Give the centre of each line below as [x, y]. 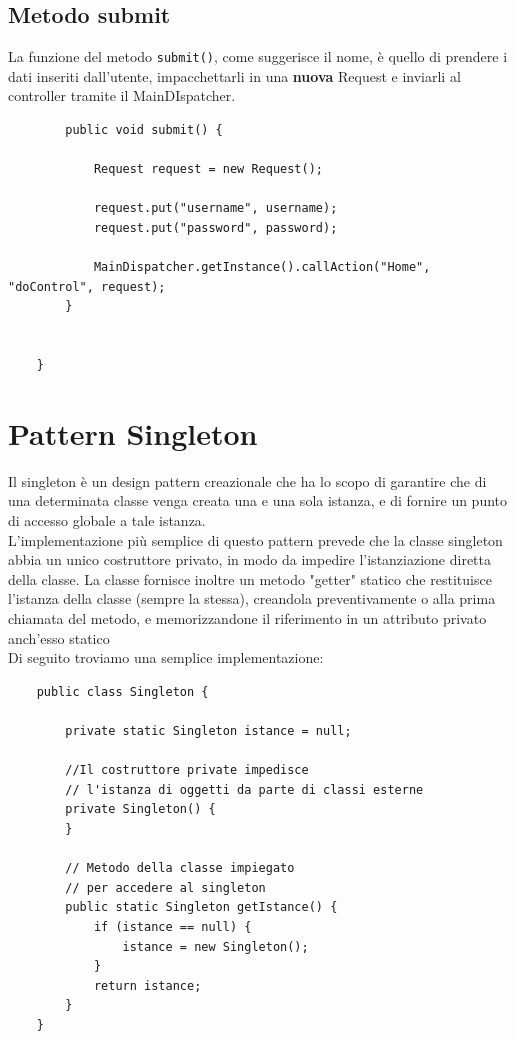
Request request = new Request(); [208, 169]
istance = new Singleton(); [215, 946]
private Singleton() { [140, 809]
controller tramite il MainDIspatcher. [122, 95]
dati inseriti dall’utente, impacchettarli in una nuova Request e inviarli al [234, 75]
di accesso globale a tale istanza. [107, 520]
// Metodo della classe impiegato [180, 868]
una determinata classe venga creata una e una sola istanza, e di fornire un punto [258, 500]
